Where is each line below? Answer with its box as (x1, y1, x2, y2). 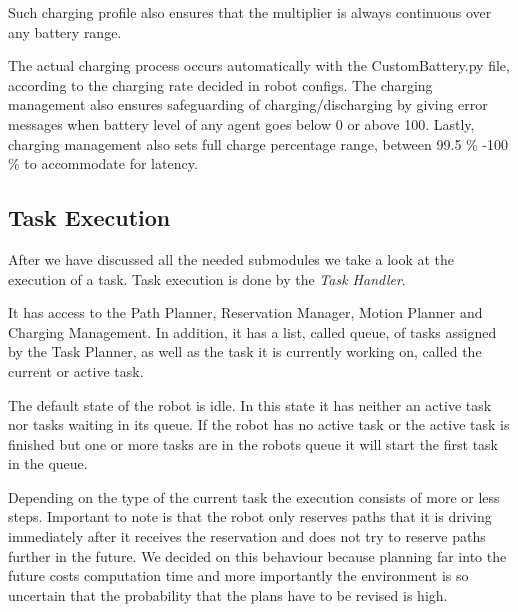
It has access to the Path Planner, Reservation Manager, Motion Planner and (8, 302, 483, 323)
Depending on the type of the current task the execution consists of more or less (8, 486, 500, 507)
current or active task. (8, 360, 144, 381)
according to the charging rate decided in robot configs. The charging (8, 74, 433, 95)
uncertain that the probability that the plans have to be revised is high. (8, 584, 448, 605)
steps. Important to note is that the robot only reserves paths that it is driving (8, 506, 492, 527)
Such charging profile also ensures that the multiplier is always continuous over (8, 2, 492, 22)
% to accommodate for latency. (8, 153, 198, 174)
